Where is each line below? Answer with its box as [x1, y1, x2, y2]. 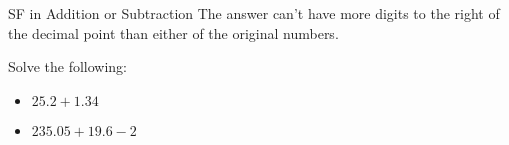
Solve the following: [8, 56, 128, 77]
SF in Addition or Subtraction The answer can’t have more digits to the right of [8, 3, 500, 23]
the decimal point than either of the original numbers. [8, 22, 339, 43]
